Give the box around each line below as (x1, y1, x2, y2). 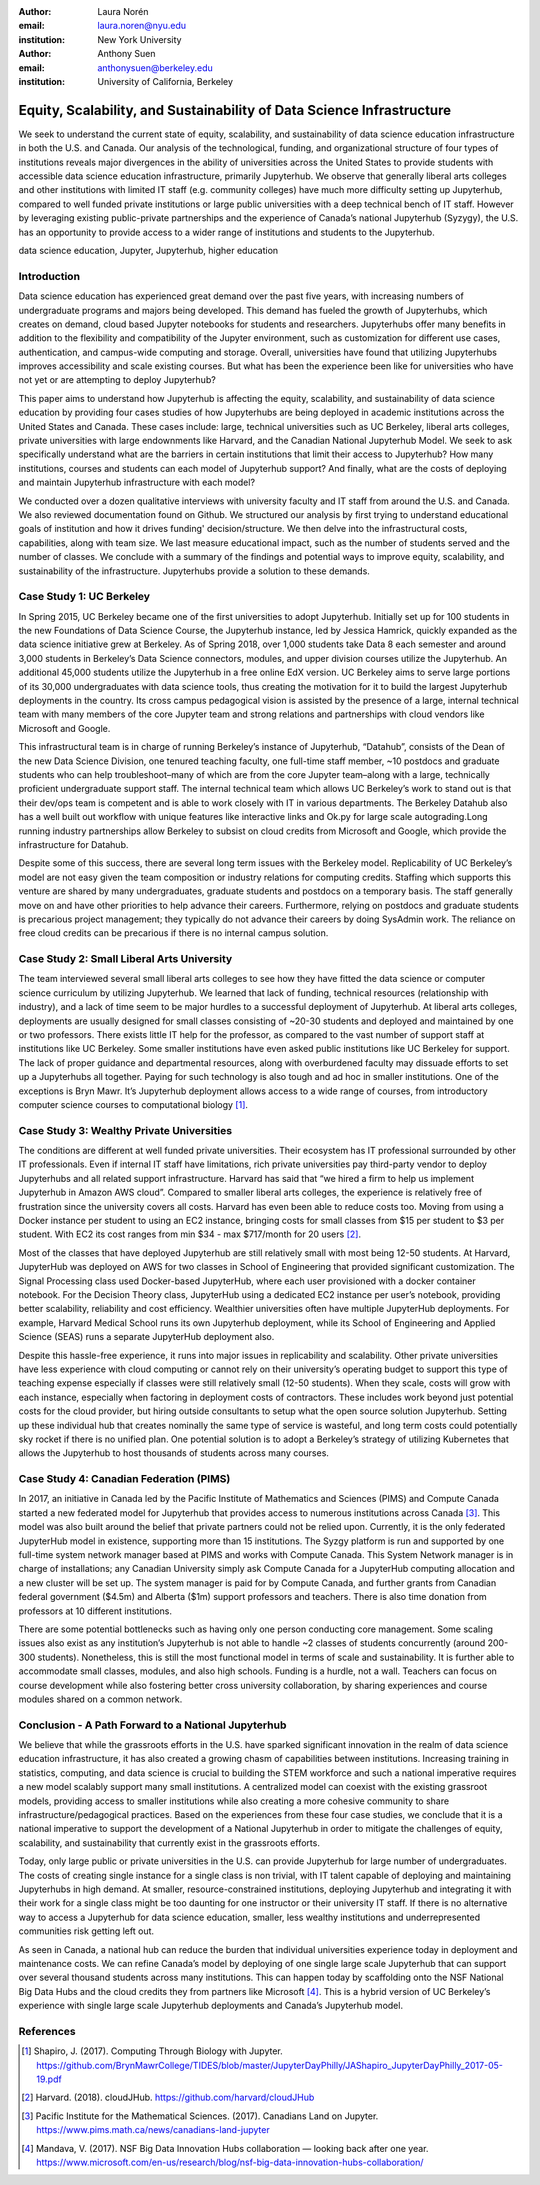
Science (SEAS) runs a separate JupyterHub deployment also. (18, 1331, 275, 1343)
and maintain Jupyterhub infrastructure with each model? (18, 476, 255, 489)
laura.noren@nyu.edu (97, 20, 187, 32)
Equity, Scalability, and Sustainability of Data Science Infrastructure (18, 101, 452, 119)
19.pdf (36, 2073, 62, 2085)
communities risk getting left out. (18, 1925, 155, 1937)
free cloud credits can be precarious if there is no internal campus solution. (18, 927, 329, 939)
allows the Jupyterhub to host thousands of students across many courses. (18, 1447, 330, 1459)
